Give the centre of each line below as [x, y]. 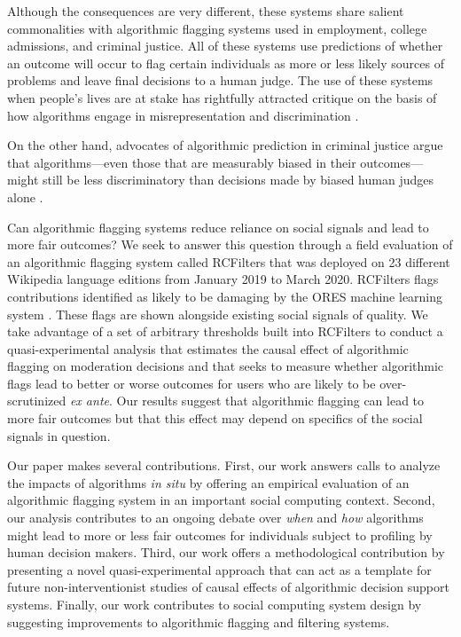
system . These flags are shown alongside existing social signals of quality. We [218, 314]
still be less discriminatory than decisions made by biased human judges [238, 180]
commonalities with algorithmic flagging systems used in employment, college [217, 28]
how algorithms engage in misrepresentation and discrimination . [183, 115]
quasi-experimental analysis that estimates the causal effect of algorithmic [208, 348]
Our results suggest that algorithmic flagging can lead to [270, 401]
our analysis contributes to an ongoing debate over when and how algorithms [215, 518]
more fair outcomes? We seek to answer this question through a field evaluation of [230, 244]
